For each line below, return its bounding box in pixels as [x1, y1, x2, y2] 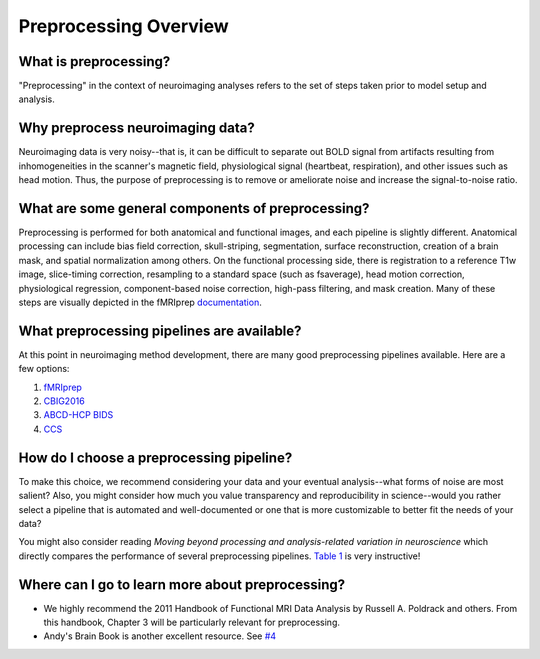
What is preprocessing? [18, 53, 171, 70]
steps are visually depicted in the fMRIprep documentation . [18, 296, 262, 308]
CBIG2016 [43, 395, 85, 407]
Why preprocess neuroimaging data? [18, 120, 255, 137]
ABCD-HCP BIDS [43, 409, 114, 421]
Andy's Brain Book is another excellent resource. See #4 [43, 630, 277, 642]
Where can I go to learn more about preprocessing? [18, 576, 346, 593]
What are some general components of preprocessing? [18, 200, 370, 217]
